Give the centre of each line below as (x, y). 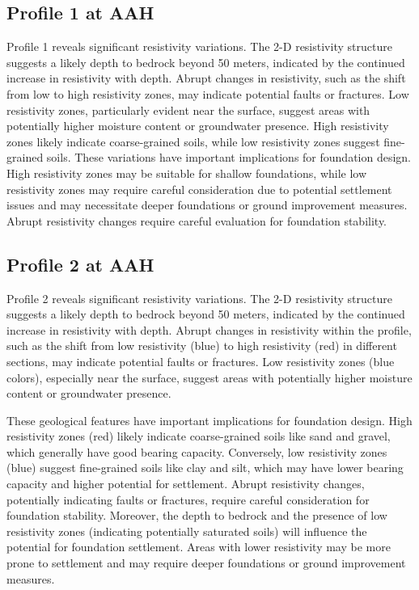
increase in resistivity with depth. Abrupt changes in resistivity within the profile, (209, 329)
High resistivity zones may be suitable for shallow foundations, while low (187, 173)
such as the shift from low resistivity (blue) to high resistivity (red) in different (202, 346)
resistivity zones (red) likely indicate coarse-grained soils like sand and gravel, (199, 436)
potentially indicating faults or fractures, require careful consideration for (188, 499)
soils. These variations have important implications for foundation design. (229, 157)
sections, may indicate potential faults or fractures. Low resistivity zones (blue (201, 361)
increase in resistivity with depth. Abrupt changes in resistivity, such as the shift (206, 78)
